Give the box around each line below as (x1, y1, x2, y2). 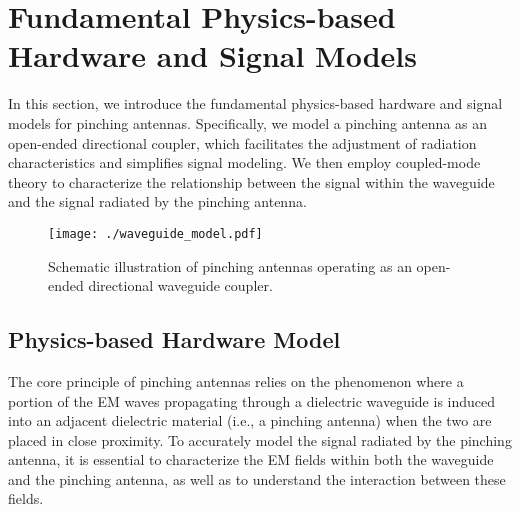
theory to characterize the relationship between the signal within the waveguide (8, 171, 495, 192)
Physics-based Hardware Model (8, 324, 341, 355)
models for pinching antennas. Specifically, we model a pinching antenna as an (8, 112, 488, 133)
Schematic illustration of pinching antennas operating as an (48, 255, 412, 276)
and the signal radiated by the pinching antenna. (8, 191, 307, 212)
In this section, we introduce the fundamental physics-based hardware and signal (8, 93, 503, 114)
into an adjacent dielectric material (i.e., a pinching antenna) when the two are (8, 410, 492, 431)
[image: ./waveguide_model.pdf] (48, 226, 263, 241)
